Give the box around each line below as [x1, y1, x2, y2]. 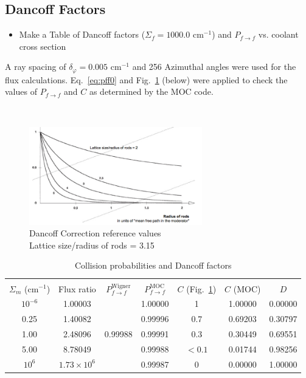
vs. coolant [258, 28, 299, 41]
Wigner [111, 283, 131, 289]
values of [5, 85, 37, 98]
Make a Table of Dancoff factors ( [19, 28, 145, 41]
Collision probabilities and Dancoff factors [74, 259, 232, 272]
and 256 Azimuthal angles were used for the [132, 60, 296, 73]
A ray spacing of [5, 60, 66, 73]
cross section [19, 40, 66, 52]
